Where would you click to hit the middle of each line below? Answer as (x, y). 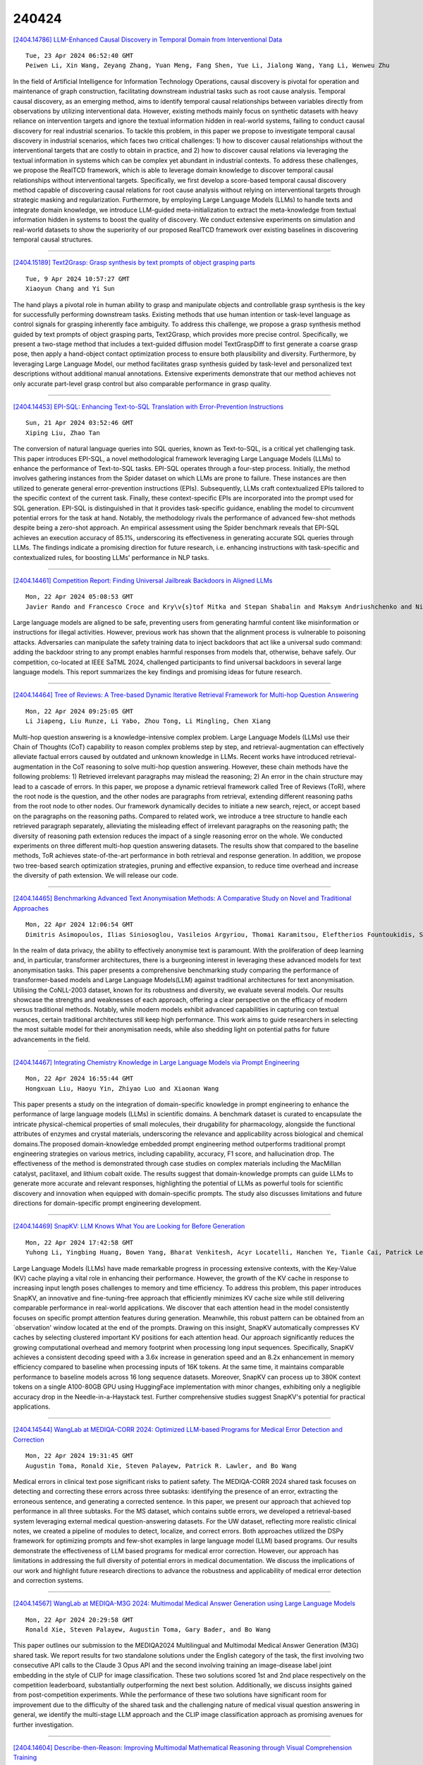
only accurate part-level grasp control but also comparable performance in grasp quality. (142, 383)
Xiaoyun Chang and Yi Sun (70, 289)
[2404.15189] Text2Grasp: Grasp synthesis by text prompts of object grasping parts (134, 263)
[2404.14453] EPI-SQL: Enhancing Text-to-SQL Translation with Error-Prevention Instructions (148, 407)
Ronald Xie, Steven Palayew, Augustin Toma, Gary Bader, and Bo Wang (148, 1630)
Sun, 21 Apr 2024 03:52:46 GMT (80, 423)
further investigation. (43, 1724)
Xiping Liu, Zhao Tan (63, 433)
